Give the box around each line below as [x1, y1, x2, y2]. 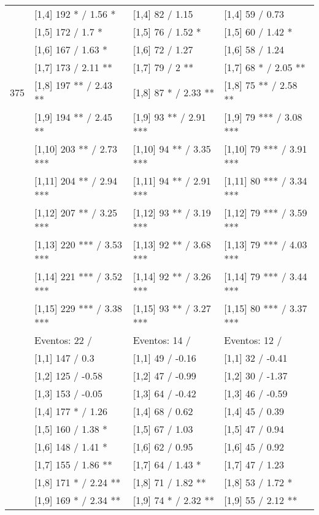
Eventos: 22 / [34, 333, 93, 347]
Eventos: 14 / [133, 333, 191, 347]
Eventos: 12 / [224, 333, 282, 347]
